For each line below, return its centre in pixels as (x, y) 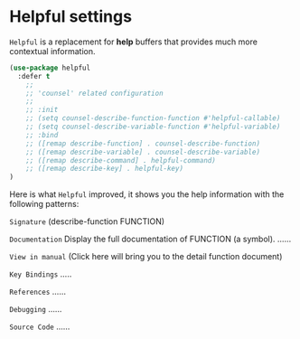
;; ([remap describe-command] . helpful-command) (121, 160)
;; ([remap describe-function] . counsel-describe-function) (143, 143)
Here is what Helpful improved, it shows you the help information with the (147, 194)
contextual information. (53, 51)
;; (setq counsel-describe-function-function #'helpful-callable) (153, 118)
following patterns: (44, 204)
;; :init (42, 110)
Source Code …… (40, 326)
